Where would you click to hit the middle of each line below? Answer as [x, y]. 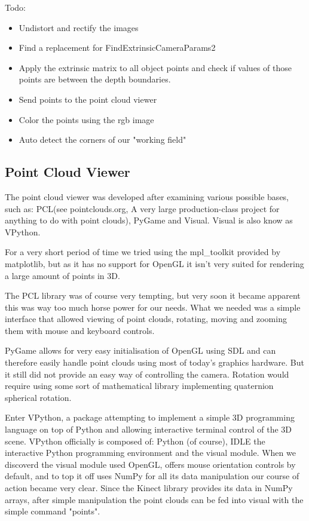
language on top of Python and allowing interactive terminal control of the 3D [149, 429]
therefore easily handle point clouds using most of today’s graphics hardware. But [154, 362]
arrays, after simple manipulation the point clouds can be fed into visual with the [154, 499]
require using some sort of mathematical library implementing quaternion [139, 386]
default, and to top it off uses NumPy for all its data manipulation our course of [152, 476]
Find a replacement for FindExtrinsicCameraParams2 [117, 47]
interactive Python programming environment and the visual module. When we [150, 453]
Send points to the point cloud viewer [88, 99]
